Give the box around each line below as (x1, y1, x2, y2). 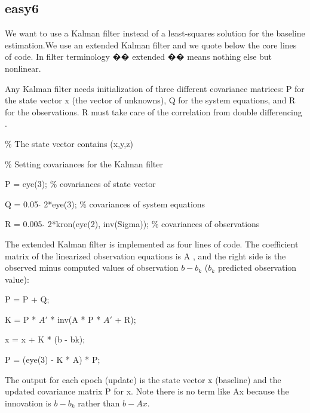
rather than (78, 396, 120, 409)
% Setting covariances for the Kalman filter (5, 157, 164, 170)
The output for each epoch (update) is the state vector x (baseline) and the (5, 373, 281, 386)
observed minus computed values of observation (5, 261, 179, 274)
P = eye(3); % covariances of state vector (5, 178, 156, 190)
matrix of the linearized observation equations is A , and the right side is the (5, 249, 286, 262)
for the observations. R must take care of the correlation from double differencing (5, 105, 302, 118)
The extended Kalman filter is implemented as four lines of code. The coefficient (5, 237, 299, 250)
